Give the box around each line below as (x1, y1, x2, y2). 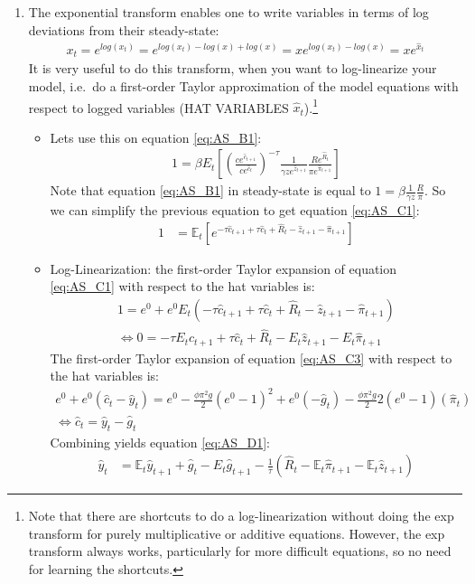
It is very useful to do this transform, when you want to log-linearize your (28, 59, 437, 78)
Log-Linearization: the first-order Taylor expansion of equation (50, 259, 397, 278)
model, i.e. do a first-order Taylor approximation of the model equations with (28, 76, 459, 95)
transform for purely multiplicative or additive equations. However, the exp (28, 523, 445, 542)
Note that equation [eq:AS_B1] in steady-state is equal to (50, 181, 371, 200)
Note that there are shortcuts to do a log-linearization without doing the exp (28, 506, 454, 525)
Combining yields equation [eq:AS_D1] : (50, 432, 270, 451)
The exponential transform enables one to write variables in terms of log (28, 3, 429, 21)
